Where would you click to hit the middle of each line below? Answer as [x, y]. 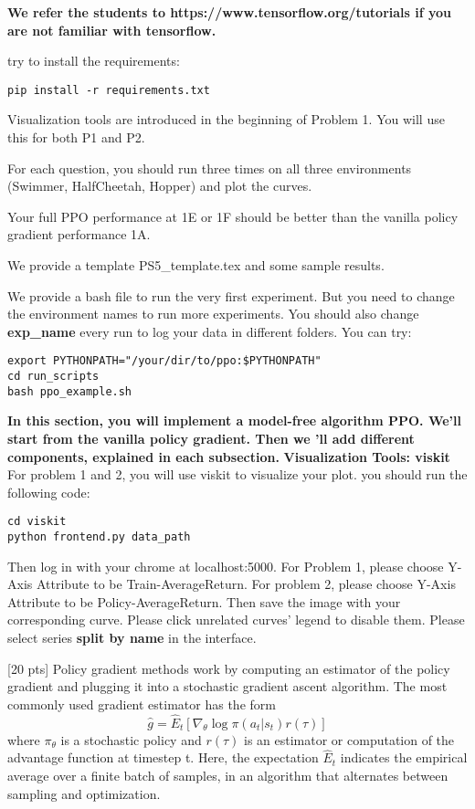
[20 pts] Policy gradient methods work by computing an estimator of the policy [229, 668]
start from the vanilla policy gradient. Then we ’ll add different [211, 438]
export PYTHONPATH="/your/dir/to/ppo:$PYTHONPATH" [164, 361]
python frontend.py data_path [99, 536]
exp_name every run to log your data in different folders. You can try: [210, 331]
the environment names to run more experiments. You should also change [213, 314]
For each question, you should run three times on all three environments [210, 168]
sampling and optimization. [84, 793]
